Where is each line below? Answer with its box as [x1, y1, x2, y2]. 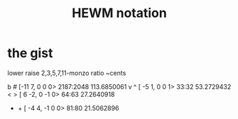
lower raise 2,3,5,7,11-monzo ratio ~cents [7, 68, 126, 77]
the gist [7, 45, 53, 61]
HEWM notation [72, 5, 167, 21]
